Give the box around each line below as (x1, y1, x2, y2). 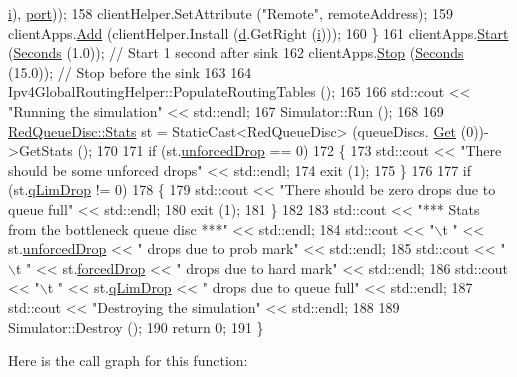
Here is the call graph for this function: (8, 350, 248, 371)
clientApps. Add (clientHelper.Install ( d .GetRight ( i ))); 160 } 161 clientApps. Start (8, 22, 509, 43)
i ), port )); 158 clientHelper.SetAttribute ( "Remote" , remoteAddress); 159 (8, 3, 454, 23)
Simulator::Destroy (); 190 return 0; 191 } (8, 316, 264, 337)
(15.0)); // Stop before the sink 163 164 (8, 61, 252, 82)
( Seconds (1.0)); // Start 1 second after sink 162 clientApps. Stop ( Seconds (8, 42, 464, 63)
